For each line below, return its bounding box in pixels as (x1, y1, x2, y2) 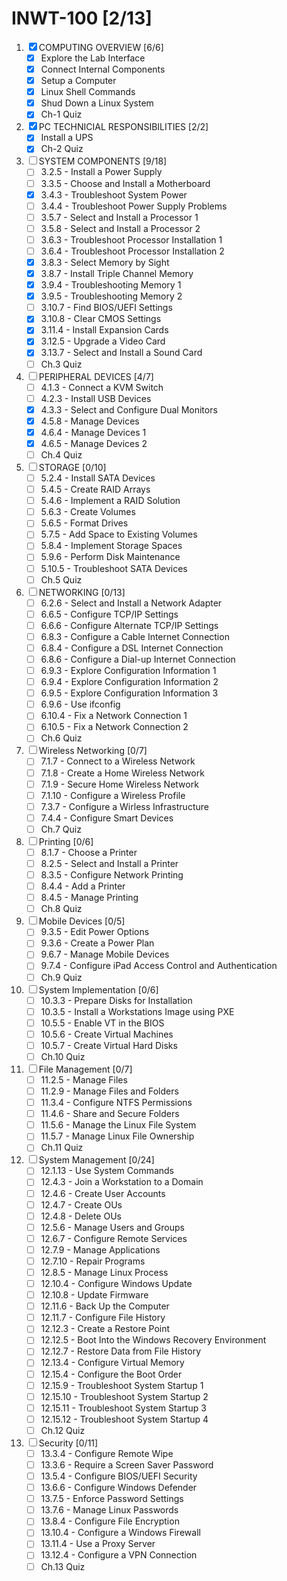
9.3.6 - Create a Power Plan (40, 937, 155, 949)
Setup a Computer (40, 75, 117, 87)
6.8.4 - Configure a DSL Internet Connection (40, 642, 224, 654)
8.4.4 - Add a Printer (40, 880, 126, 892)
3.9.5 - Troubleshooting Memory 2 (40, 290, 183, 302)
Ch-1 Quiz (40, 108, 83, 121)
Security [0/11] (38, 1437, 99, 1449)
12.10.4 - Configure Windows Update (40, 1278, 193, 1289)
